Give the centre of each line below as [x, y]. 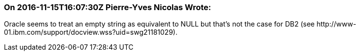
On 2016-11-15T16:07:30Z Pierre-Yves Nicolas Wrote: [108, 7]
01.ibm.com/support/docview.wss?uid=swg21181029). [91, 32]
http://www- [337, 24]
